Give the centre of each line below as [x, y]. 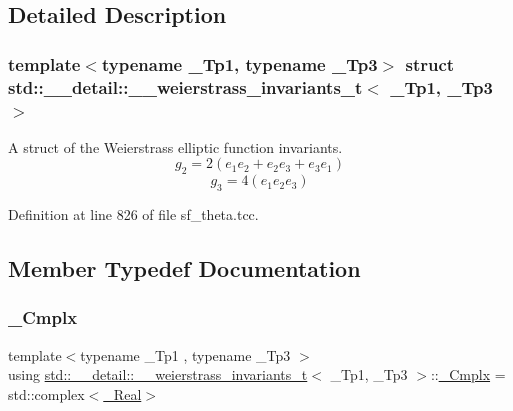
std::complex [46, 393]
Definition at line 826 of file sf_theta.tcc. [133, 214]
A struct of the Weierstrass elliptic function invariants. [175, 146]
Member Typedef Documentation [184, 268]
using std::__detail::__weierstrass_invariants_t [158, 374]
